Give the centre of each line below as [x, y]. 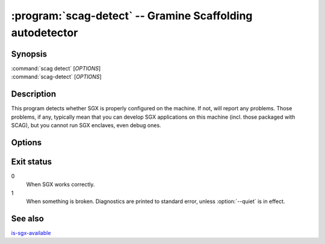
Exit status [32, 162]
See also [28, 218]
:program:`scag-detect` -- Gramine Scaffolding [132, 16]
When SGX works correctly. [60, 184]
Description [34, 94]
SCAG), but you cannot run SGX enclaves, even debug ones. [86, 125]
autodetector [45, 33]
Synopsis [29, 54]
